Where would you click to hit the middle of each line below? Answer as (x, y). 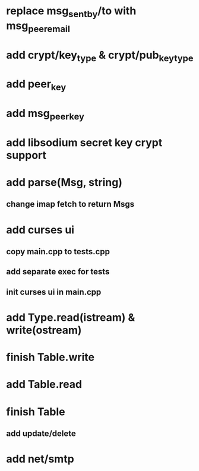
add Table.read (44, 385)
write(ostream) (44, 330)
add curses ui (40, 230)
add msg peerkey (45, 115)
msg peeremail (38, 27)
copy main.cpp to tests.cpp (58, 252)
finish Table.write (50, 357)
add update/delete (41, 433)
